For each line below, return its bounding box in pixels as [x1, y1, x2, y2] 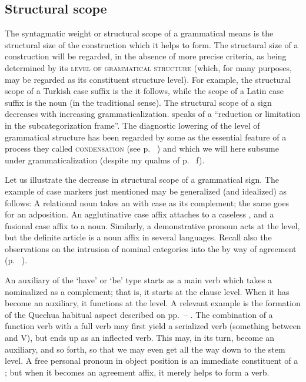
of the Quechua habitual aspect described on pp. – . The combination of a [5, 308, 273, 320]
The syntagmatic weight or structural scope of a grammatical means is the [5, 27, 274, 39]
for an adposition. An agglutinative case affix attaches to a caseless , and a [5, 208, 274, 220]
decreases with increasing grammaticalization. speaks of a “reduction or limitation [5, 108, 301, 120]
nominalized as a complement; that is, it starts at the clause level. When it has [5, 285, 290, 297]
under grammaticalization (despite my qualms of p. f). [5, 153, 205, 166]
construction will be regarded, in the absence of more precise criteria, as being [5, 50, 287, 62]
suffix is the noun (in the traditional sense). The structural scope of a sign [5, 96, 272, 108]
